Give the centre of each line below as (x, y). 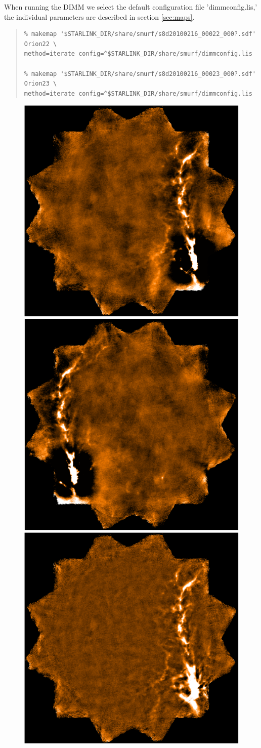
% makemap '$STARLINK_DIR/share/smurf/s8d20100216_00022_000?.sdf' (140, 34)
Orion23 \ (40, 84)
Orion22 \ (40, 44)
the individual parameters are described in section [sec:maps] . (99, 16)
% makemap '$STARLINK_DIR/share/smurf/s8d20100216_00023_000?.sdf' (140, 74)
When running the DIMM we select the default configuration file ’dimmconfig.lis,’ (131, 7)
